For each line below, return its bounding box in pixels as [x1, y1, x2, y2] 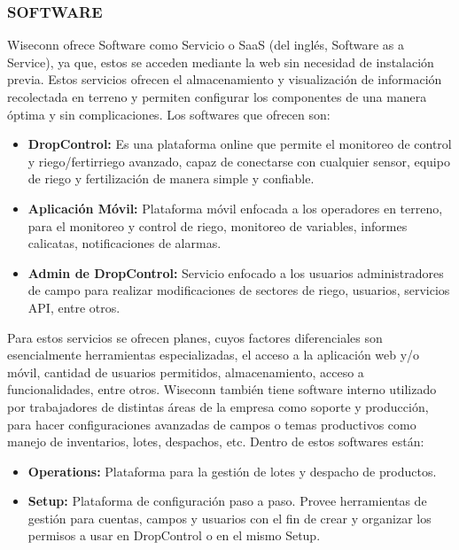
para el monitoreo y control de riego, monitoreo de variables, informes [27, 216, 408, 235]
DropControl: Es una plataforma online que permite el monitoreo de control [27, 135, 452, 153]
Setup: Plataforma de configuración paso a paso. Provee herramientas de [27, 492, 427, 510]
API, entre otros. [27, 298, 121, 316]
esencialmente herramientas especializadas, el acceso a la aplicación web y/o [7, 345, 420, 364]
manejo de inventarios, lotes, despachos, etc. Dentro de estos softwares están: [7, 432, 424, 451]
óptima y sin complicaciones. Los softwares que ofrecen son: [7, 105, 331, 123]
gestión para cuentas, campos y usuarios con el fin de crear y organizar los [27, 508, 432, 527]
